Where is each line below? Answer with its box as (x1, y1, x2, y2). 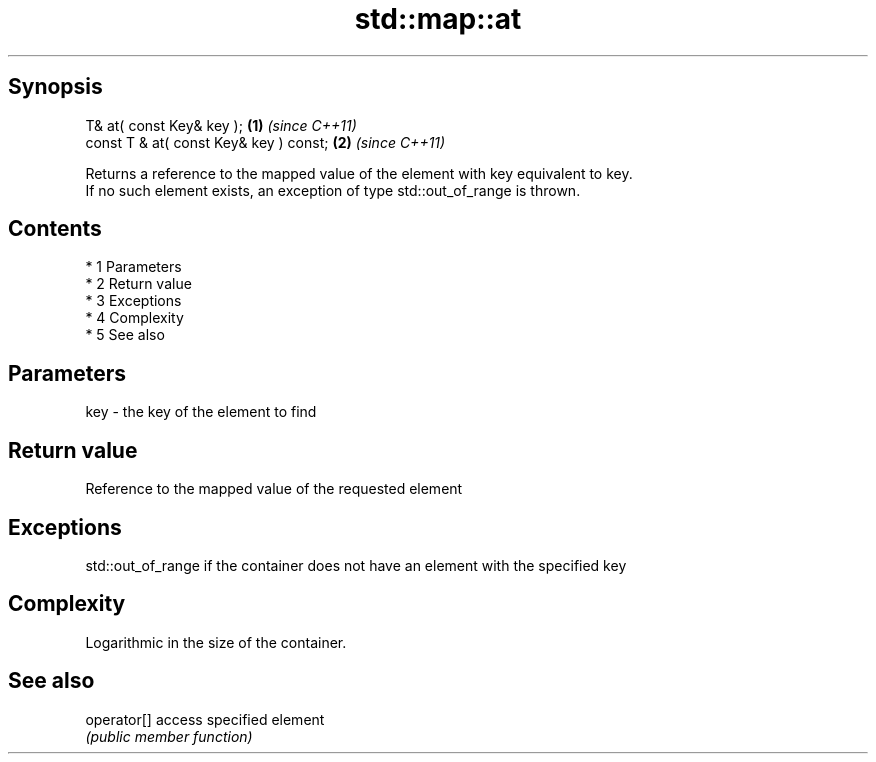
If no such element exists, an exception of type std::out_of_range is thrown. (85, 181, 581, 199)
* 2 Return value (85, 275, 192, 293)
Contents (8, 216, 102, 242)
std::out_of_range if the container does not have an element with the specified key (85, 556, 627, 574)
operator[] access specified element (85, 710, 325, 728)
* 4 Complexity (85, 309, 184, 327)
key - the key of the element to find (85, 403, 317, 421)
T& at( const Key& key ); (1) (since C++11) (85, 116, 357, 134)
